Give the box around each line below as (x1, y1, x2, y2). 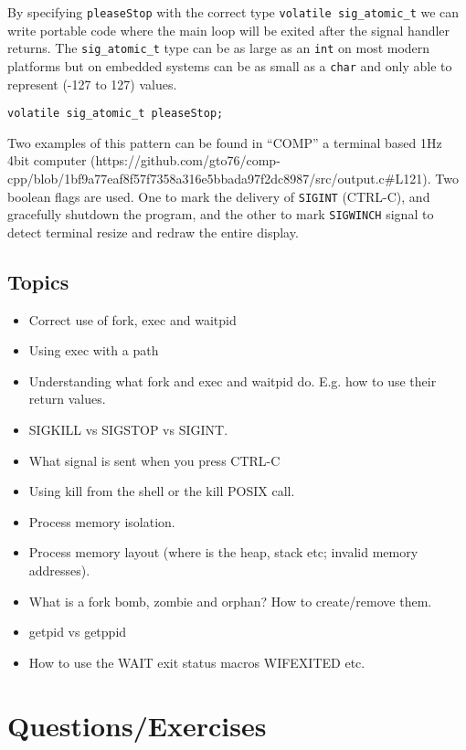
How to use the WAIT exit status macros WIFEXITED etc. (28, 652, 365, 671)
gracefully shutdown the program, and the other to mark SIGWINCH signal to (7, 205, 434, 224)
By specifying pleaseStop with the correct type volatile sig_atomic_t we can (7, 3, 460, 21)
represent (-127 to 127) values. (7, 74, 177, 93)
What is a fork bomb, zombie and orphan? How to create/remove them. (28, 591, 432, 610)
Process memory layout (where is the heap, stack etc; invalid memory (28, 543, 418, 562)
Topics (7, 267, 69, 295)
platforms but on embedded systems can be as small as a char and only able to (7, 56, 452, 75)
